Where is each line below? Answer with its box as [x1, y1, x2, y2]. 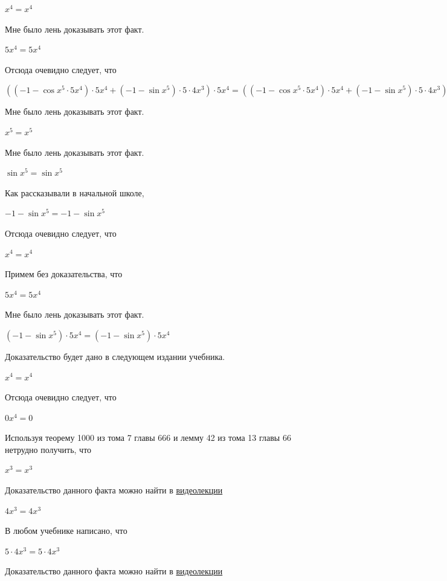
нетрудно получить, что [5, 443, 92, 455]
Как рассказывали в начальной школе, [5, 186, 144, 199]
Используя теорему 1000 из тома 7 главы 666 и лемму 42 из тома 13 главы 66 [5, 431, 291, 444]
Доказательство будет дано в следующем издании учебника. [5, 350, 225, 362]
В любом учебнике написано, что [5, 524, 127, 537]
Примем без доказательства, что [5, 268, 123, 280]
